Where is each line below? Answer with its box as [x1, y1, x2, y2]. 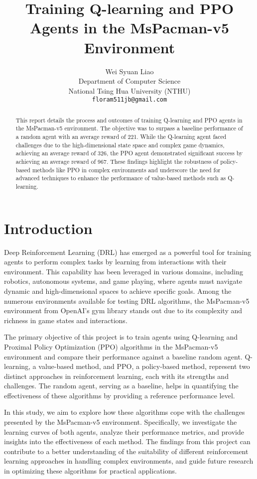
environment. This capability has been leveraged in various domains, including [4, 266, 243, 276]
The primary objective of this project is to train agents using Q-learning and [4, 332, 238, 342]
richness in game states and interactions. [4, 315, 128, 325]
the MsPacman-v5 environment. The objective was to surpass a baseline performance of [15, 124, 243, 132]
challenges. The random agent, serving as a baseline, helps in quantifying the [4, 380, 239, 391]
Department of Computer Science [78, 76, 181, 86]
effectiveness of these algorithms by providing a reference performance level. [4, 390, 235, 400]
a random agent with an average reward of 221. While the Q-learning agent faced [15, 132, 227, 141]
